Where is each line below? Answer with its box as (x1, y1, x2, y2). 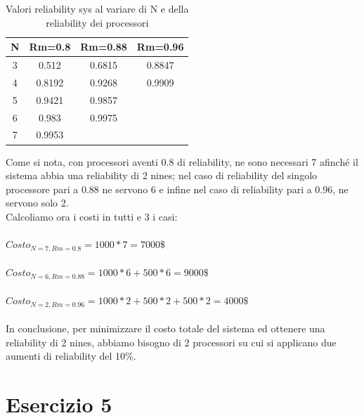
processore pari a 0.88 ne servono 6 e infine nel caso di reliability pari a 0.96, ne (6, 181, 349, 196)
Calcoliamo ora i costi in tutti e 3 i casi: (6, 209, 178, 223)
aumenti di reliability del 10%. (6, 348, 136, 363)
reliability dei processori (46, 15, 149, 30)
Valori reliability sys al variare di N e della (6, 1, 189, 15)
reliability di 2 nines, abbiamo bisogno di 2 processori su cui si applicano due (6, 334, 337, 349)
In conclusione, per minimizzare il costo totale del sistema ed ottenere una (6, 321, 325, 336)
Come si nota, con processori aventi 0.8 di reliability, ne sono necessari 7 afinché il (6, 154, 358, 169)
